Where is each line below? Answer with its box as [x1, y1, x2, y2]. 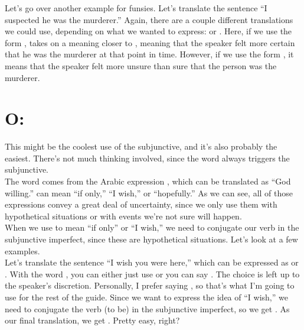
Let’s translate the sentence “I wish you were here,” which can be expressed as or [5, 256, 299, 268]
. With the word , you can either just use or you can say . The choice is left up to [5, 267, 300, 280]
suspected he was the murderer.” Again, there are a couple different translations [5, 13, 293, 25]
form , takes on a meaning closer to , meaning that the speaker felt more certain [5, 36, 295, 48]
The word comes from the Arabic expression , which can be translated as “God [5, 175, 291, 187]
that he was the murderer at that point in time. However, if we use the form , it [5, 48, 294, 60]
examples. [5, 244, 40, 257]
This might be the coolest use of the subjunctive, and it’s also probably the [5, 140, 277, 153]
